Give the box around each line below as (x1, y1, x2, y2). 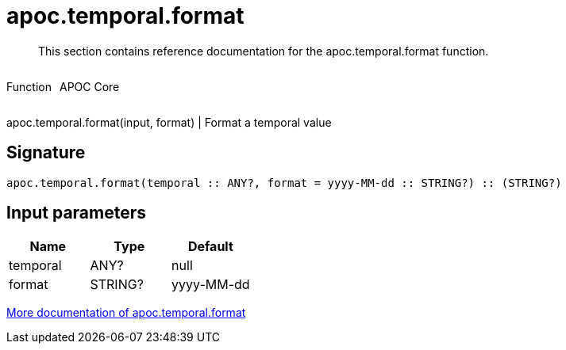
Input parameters (6, 203, 147, 223)
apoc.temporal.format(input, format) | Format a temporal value (6, 115, 332, 129)
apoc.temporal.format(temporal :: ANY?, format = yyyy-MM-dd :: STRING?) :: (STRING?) (6, 176, 562, 189)
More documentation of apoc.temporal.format (6, 306, 246, 320)
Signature (6, 143, 86, 163)
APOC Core (59, 79, 120, 93)
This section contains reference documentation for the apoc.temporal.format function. (38, 44, 489, 58)
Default (187, 238, 233, 255)
